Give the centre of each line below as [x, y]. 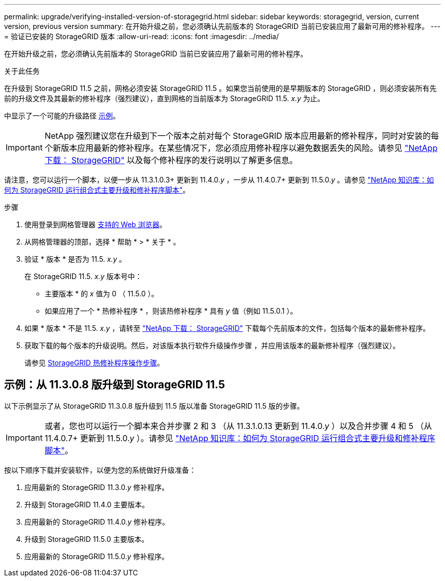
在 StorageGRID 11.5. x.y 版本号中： [83, 276]
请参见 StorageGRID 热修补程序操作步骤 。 [94, 363]
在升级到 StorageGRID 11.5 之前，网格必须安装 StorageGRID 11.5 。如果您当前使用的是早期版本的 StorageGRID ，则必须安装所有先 [220, 88]
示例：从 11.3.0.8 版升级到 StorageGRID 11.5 [115, 385]
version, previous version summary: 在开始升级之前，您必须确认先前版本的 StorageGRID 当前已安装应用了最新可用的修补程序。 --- [222, 26]
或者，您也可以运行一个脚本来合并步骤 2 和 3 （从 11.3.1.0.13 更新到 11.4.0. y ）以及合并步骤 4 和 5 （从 [238, 426]
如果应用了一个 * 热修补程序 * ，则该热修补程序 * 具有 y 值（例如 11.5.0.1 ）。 [171, 311]
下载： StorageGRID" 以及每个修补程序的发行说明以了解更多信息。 [171, 160]
